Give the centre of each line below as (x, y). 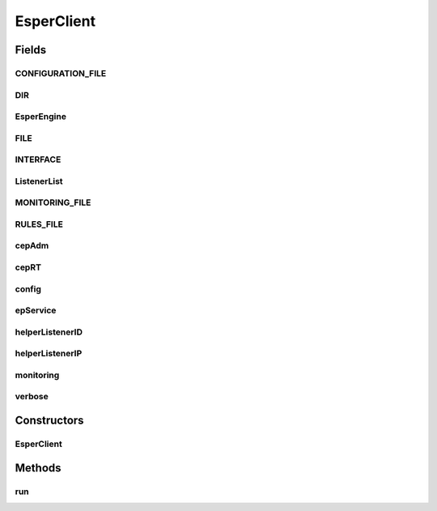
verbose (32, 397)
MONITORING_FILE (53, 202)
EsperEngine (40, 117)
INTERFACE (38, 160)
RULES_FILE (39, 224)
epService (36, 310)
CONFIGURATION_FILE (61, 73)
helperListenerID (49, 332)
